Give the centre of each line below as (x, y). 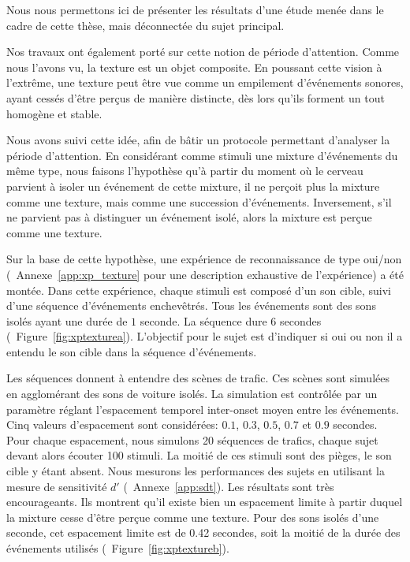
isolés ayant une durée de (67, 320)
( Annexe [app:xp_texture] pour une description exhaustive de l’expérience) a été (205, 274)
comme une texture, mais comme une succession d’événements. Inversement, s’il (199, 201)
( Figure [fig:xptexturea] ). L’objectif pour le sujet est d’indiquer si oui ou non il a (205, 336)
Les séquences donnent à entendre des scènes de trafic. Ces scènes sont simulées (198, 378)
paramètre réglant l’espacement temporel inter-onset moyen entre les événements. (203, 409)
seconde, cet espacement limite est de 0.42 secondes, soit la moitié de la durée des (203, 532)
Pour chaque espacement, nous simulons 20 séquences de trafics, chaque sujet (192, 439)
